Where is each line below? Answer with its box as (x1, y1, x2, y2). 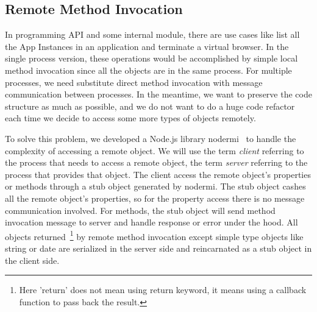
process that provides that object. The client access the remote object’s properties (5, 168, 311, 180)
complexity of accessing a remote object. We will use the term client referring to (5, 144, 304, 157)
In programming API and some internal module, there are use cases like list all (5, 28, 300, 41)
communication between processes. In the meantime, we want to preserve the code (5, 88, 312, 101)
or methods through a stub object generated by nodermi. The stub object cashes (5, 180, 306, 193)
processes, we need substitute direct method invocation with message (5, 76, 263, 88)
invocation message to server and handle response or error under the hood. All (5, 216, 298, 229)
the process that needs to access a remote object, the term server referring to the (5, 156, 308, 169)
